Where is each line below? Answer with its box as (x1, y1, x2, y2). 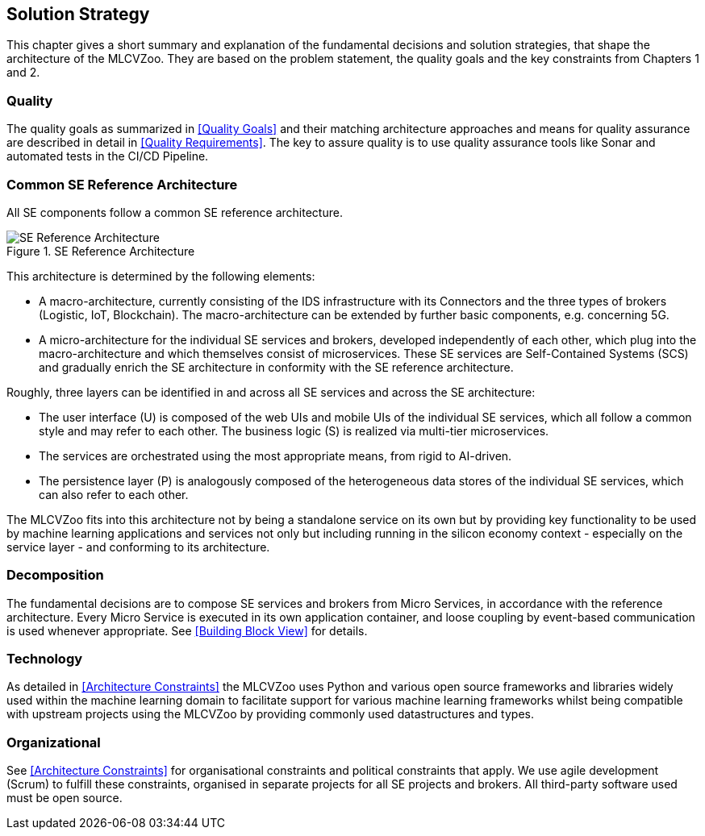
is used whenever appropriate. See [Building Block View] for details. (6, 623, 368, 638)
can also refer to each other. (39, 487, 189, 501)
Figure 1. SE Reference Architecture (6, 243, 195, 258)
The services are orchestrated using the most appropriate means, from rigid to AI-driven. (39, 448, 512, 463)
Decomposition (6, 567, 104, 584)
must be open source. (6, 791, 123, 805)
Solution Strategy (6, 4, 150, 24)
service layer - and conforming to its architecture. (6, 539, 270, 554)
